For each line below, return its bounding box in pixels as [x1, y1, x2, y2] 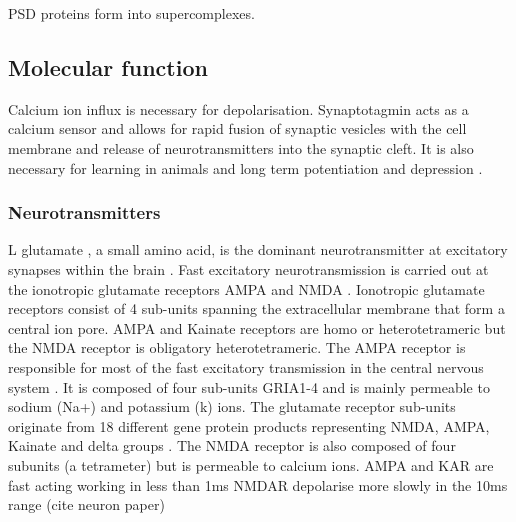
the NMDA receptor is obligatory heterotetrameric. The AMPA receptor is [8, 337, 466, 358]
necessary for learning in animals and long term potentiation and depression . [8, 157, 483, 178]
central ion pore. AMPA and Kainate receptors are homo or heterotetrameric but [8, 317, 506, 338]
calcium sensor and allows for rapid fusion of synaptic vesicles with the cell [8, 118, 467, 139]
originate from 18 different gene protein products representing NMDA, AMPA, [8, 415, 490, 436]
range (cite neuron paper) [8, 494, 165, 515]
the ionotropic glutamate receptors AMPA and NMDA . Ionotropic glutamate [8, 278, 485, 299]
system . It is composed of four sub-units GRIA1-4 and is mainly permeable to [8, 376, 490, 397]
